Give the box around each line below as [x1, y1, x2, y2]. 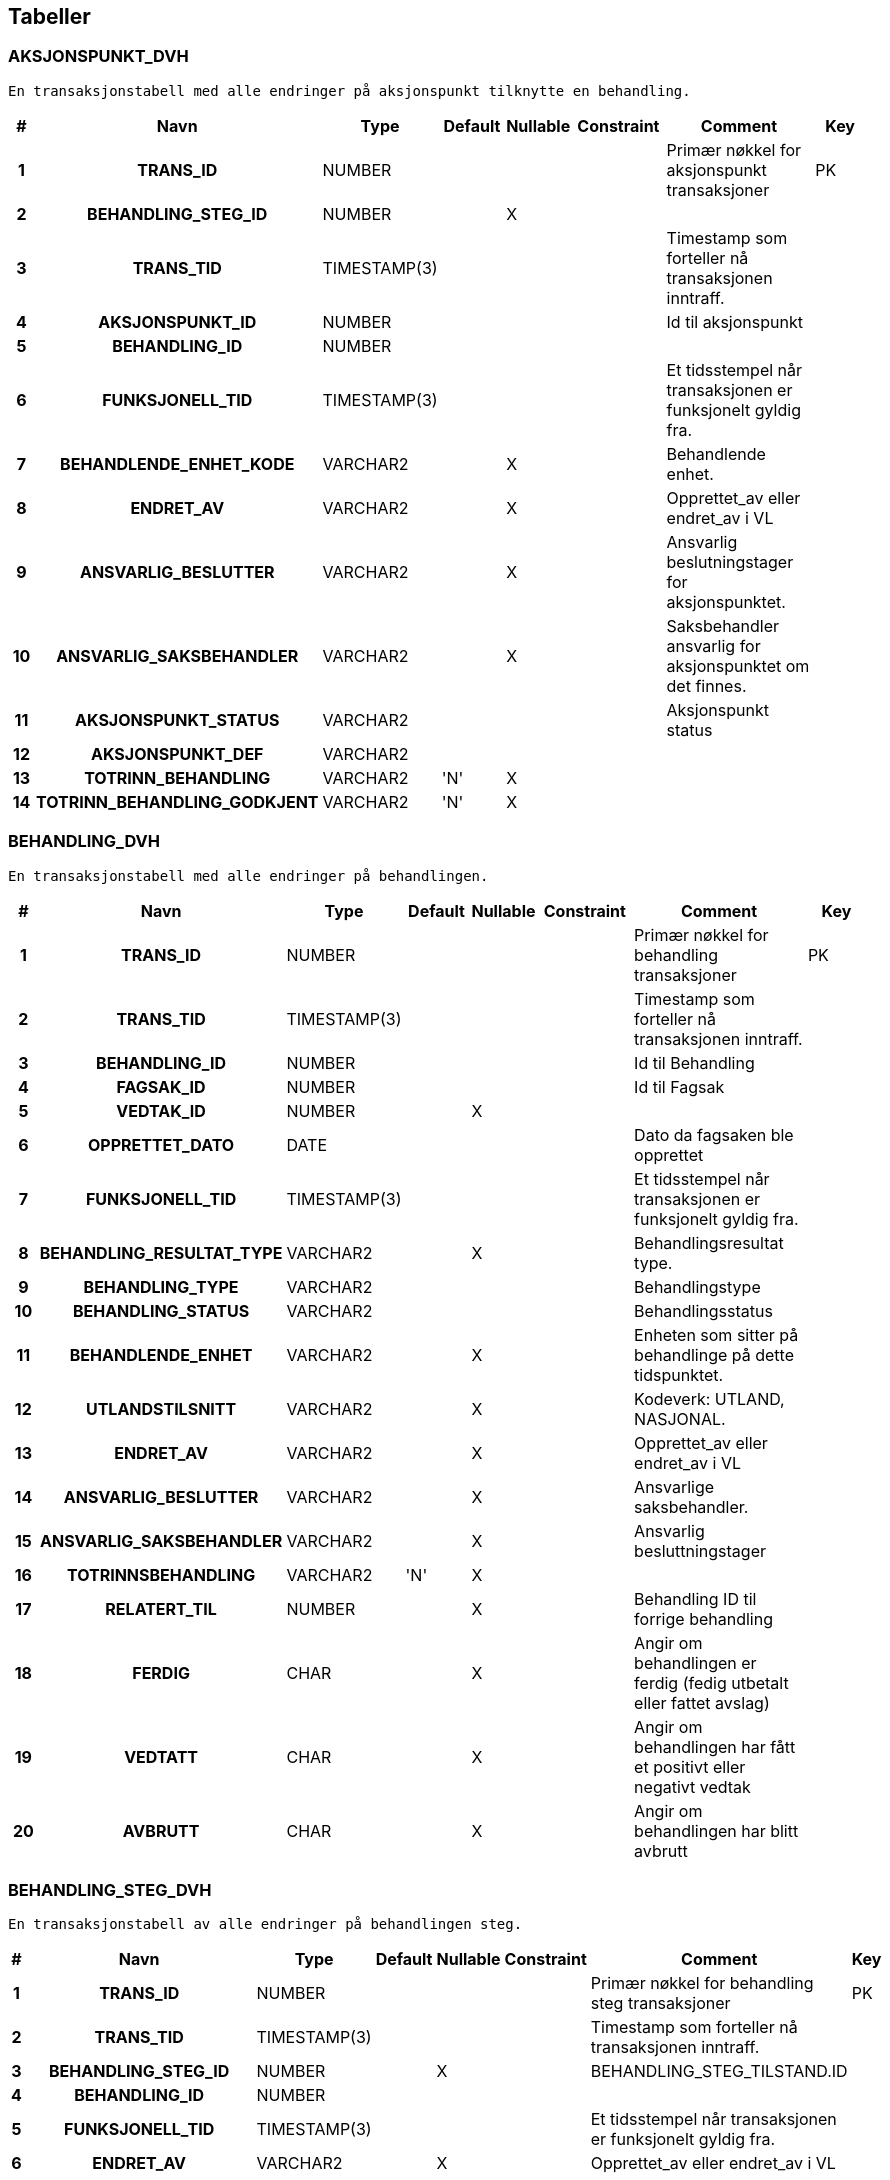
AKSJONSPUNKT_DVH [8, 46, 189, 67]
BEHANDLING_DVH [8, 831, 161, 852]
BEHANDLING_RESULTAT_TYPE [39, 1242, 283, 1263]
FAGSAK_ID [116, 1076, 206, 1097]
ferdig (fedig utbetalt [634, 1672, 789, 1693]
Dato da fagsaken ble [634, 1124, 794, 1145]
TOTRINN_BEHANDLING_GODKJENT [35, 791, 319, 812]
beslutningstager [666, 551, 794, 572]
